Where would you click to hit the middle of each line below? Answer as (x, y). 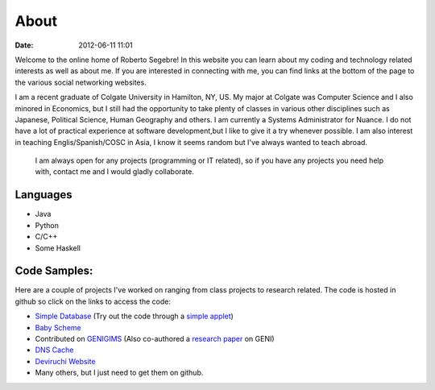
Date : (24, 45)
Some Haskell (58, 248)
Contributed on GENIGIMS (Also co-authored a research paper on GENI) (155, 339)
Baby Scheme (58, 327)
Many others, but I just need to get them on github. (119, 373)
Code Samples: (54, 271)
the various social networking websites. (81, 82)
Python (47, 225)
